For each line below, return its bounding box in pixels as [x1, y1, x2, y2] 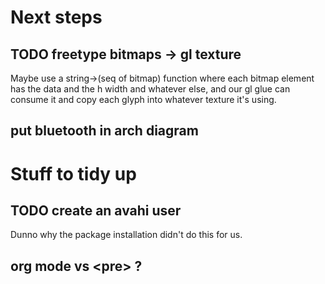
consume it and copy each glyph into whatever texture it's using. [10, 94, 277, 105]
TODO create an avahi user [10, 202, 182, 219]
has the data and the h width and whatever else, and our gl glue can [10, 83, 291, 95]
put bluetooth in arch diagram [10, 122, 199, 140]
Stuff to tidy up [10, 162, 137, 185]
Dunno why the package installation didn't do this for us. [10, 229, 243, 241]
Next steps [10, 6, 103, 29]
